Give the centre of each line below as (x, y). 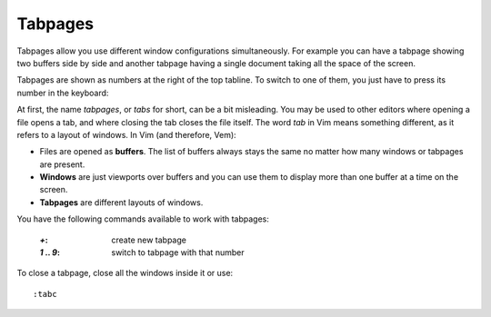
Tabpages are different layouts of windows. (121, 202)
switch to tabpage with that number (178, 253)
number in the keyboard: (63, 93)
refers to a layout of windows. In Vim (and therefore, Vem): (126, 134)
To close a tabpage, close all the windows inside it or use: (125, 273)
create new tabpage (149, 240)
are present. (62, 164)
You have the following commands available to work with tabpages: (143, 219)
